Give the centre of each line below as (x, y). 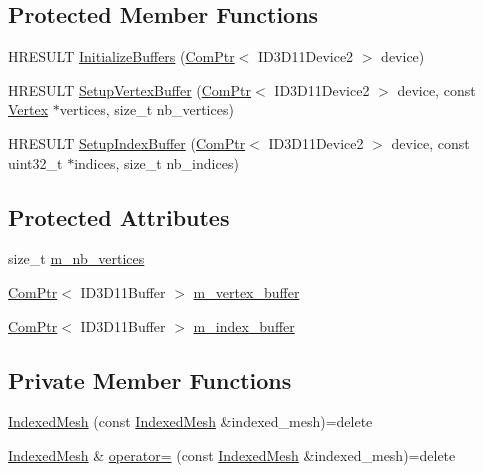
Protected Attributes (119, 216)
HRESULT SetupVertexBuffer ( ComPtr (130, 89)
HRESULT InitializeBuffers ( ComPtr (121, 56)
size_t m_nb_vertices (76, 258)
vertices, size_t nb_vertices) (146, 109)
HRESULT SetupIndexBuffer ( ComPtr (127, 142)
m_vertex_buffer (246, 291)
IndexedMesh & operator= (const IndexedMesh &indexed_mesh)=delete (232, 454)
